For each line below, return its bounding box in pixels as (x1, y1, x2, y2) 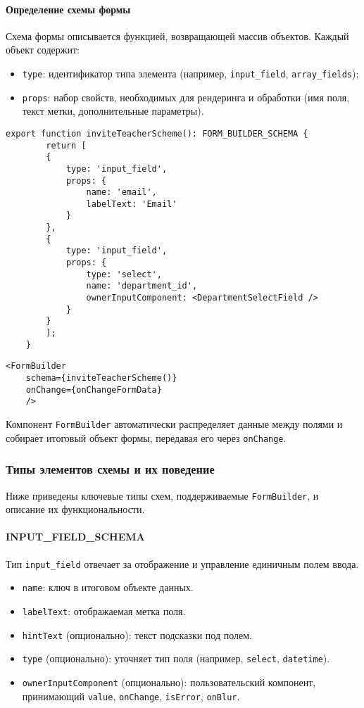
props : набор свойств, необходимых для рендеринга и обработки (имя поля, (22, 89, 350, 104)
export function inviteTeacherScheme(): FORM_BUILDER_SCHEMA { (6, 128, 308, 139)
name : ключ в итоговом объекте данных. (22, 580, 194, 595)
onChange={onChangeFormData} (25, 384, 162, 395)
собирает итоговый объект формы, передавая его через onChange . (6, 430, 287, 445)
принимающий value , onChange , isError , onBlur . (22, 688, 240, 703)
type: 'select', (86, 269, 162, 279)
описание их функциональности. (6, 502, 145, 517)
